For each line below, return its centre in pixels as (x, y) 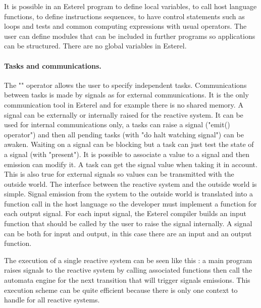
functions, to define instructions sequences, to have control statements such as (124, 16)
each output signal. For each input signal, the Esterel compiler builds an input (125, 213)
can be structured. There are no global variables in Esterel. (95, 46)
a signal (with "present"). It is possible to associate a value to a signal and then (127, 154)
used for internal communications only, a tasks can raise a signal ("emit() (117, 124)
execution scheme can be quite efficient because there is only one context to (121, 290)
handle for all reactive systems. (52, 300)
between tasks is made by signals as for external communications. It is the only (126, 95)
